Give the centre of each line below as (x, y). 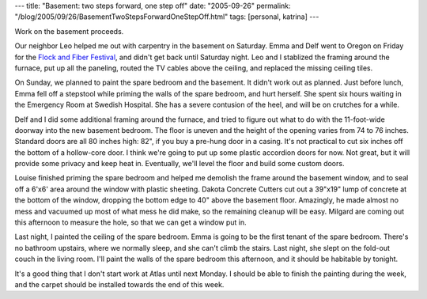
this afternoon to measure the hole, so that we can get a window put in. (130, 222)
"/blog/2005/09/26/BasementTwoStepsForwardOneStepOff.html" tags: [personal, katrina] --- (167, 17)
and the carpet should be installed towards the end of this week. (119, 284)
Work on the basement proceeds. (69, 31)
